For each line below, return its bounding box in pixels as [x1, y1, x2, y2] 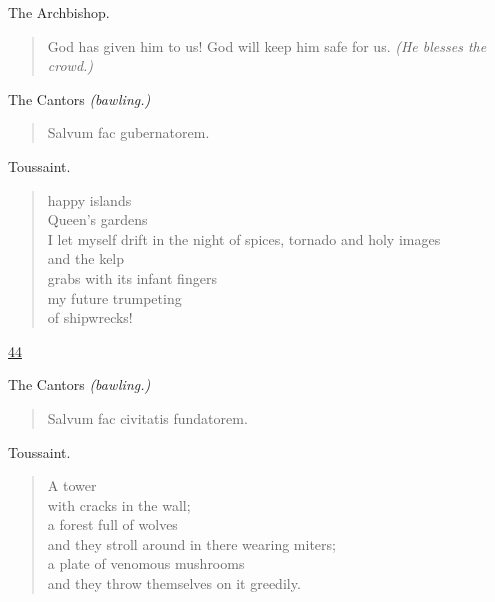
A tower [47, 475, 97, 496]
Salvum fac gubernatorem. [47, 122, 210, 143]
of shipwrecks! [47, 307, 133, 328]
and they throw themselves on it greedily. [47, 573, 301, 594]
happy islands [47, 189, 132, 210]
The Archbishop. [8, 2, 110, 22]
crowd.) [47, 55, 94, 76]
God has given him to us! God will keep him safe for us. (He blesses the [47, 35, 487, 56]
